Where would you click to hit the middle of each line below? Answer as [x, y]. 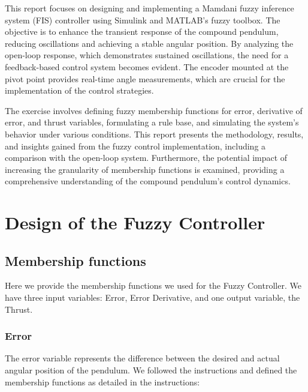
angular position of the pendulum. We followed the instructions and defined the [151, 370]
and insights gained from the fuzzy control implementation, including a [135, 146]
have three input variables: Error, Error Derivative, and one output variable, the [153, 297]
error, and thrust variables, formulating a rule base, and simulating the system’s [152, 122]
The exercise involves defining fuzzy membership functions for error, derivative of [154, 110]
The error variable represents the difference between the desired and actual [142, 358]
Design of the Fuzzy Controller [135, 222]
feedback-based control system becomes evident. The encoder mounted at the [147, 66]
